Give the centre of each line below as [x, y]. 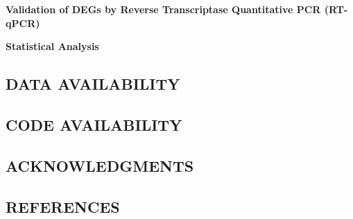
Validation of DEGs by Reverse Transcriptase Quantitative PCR [163, 9]
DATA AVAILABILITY [93, 84]
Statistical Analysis [52, 46]
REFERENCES [63, 206]
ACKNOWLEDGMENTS [100, 165]
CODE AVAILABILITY [94, 124]
